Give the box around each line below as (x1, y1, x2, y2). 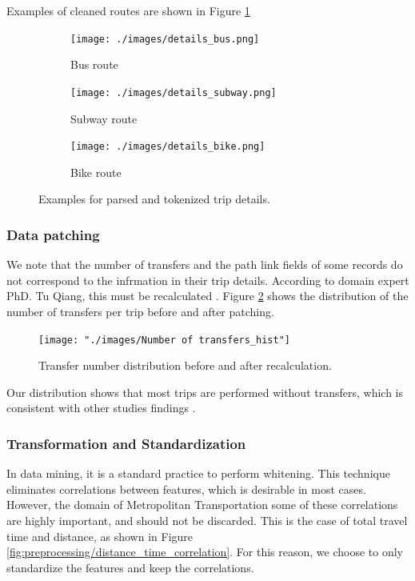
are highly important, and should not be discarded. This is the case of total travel (6, 511, 408, 528)
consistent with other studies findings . (6, 399, 196, 416)
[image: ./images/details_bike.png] (70, 141, 265, 153)
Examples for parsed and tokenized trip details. (38, 190, 270, 207)
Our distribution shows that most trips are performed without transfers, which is (6, 383, 404, 400)
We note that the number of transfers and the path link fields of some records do (6, 256, 403, 273)
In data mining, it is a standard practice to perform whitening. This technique (6, 465, 390, 482)
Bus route (70, 56, 118, 73)
